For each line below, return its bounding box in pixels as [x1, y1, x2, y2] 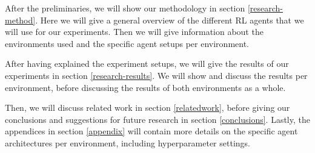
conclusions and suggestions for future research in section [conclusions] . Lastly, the [5, 113, 310, 125]
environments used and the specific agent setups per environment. [5, 37, 249, 49]
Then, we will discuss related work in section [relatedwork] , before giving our [5, 101, 290, 114]
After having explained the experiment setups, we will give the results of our [5, 57, 289, 70]
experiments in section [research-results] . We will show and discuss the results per [5, 69, 308, 81]
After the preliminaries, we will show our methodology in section [5, 2, 245, 14]
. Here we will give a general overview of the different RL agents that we [35, 13, 304, 26]
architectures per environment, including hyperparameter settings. [5, 136, 250, 149]
